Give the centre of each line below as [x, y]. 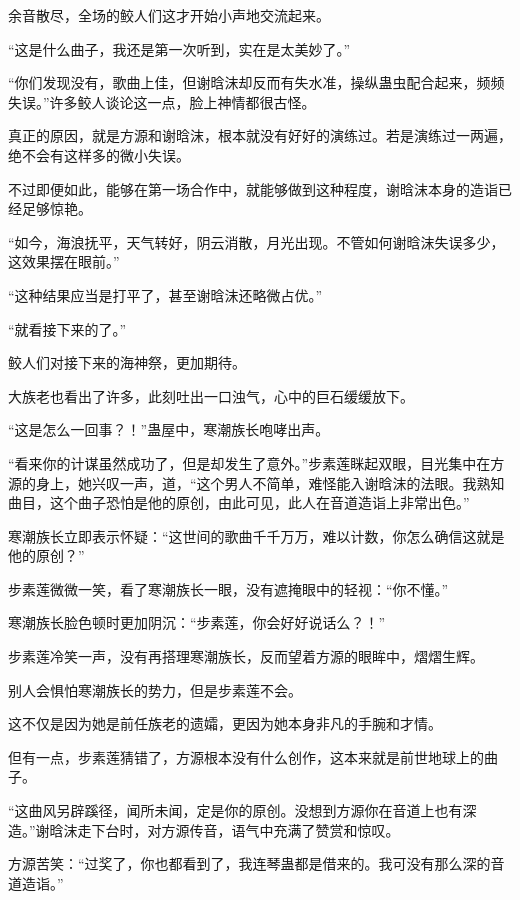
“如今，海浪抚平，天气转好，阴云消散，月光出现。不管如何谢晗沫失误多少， [256, 241]
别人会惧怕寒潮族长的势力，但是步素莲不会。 [155, 689]
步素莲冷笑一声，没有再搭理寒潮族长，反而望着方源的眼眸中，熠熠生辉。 [246, 656]
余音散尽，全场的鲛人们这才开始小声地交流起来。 [169, 15]
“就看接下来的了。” [67, 328]
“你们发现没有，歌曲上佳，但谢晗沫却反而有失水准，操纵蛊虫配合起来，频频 [256, 82]
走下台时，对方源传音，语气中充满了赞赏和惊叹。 [238, 829]
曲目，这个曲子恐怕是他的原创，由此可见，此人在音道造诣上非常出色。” [239, 502]
